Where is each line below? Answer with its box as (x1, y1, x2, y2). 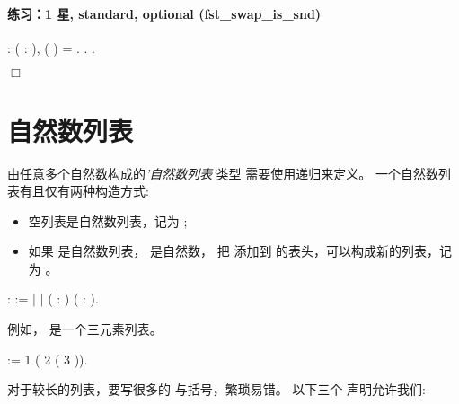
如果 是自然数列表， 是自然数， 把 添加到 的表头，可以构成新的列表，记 (28, 242, 453, 260)
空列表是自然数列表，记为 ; (28, 211, 188, 230)
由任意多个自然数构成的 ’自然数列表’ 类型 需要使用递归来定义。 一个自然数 (7, 163, 438, 182)
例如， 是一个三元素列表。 (7, 320, 163, 338)
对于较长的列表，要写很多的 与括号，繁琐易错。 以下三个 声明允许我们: (7, 380, 426, 399)
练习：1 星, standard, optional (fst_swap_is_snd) (7, 4, 322, 22)
